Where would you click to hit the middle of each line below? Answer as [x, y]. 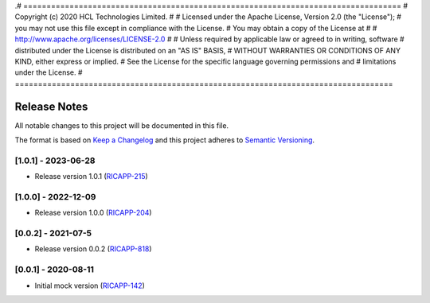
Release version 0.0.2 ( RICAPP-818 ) [93, 249]
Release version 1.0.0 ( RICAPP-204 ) [93, 213]
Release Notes [51, 106]
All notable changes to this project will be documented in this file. [122, 125]
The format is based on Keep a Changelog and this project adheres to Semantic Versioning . [164, 140]
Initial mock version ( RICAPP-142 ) [90, 286]
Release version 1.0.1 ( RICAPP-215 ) [92, 177]
